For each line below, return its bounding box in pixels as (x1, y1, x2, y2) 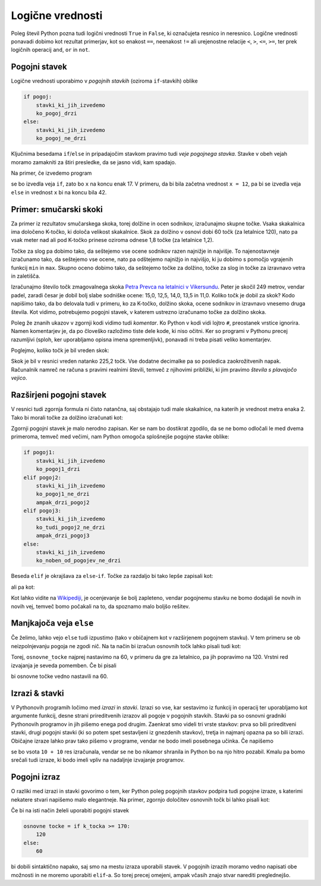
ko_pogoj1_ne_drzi (36, 491, 90, 498)
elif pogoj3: (23, 507, 62, 514)
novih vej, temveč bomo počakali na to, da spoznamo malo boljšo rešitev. (11, 602, 190, 609)
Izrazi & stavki (11, 688, 65, 698)
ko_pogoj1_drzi (36, 466, 80, 473)
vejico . (11, 375, 27, 382)
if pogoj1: (23, 449, 55, 456)
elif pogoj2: (23, 474, 62, 481)
